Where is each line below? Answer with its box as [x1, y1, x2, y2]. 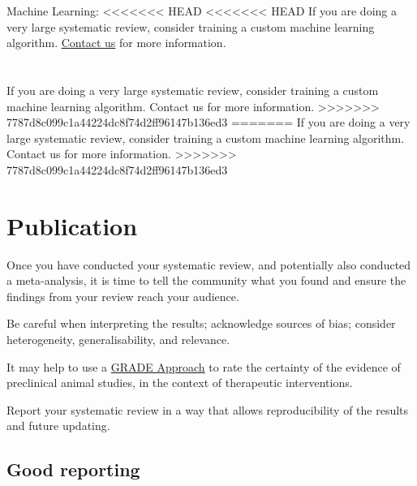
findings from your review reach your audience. [6, 287, 239, 304]
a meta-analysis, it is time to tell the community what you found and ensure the [6, 272, 406, 289]
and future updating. [6, 417, 110, 434]
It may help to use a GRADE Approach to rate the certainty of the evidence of [6, 358, 401, 375]
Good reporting [6, 457, 140, 482]
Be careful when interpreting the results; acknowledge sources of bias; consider [6, 315, 396, 332]
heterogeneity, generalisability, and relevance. [6, 331, 230, 348]
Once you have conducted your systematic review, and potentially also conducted [6, 256, 411, 273]
